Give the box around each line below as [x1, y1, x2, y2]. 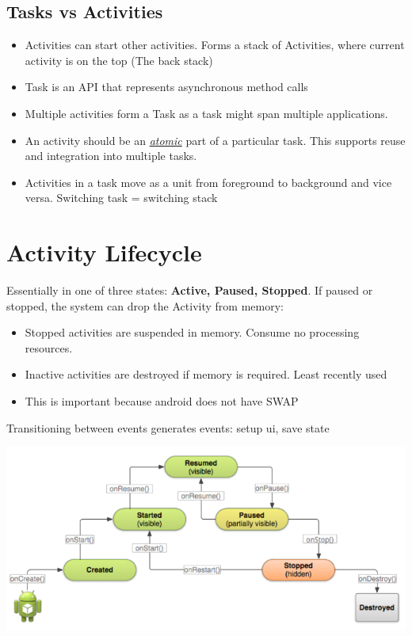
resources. [25, 339, 73, 356]
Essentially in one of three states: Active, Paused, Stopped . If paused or [6, 282, 373, 299]
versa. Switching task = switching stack [25, 189, 218, 206]
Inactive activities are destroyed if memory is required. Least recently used [25, 366, 387, 383]
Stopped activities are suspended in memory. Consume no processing [25, 324, 360, 341]
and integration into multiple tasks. [25, 147, 197, 164]
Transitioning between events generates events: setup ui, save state [6, 419, 330, 436]
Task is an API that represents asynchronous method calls [25, 78, 308, 95]
